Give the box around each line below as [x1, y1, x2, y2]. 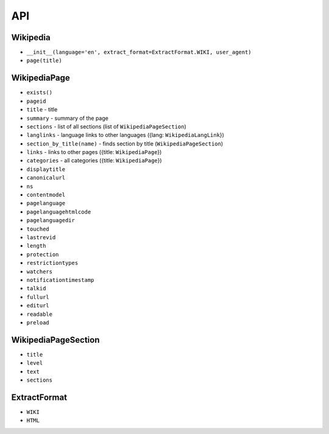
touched [26, 225, 50, 233]
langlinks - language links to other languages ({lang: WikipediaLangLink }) [26, 131, 225, 139]
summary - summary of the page [26, 114, 109, 122]
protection [26, 251, 59, 258]
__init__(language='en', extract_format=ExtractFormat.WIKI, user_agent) [26, 49, 252, 56]
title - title [26, 106, 58, 113]
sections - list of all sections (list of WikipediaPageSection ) [26, 122, 187, 130]
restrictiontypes [26, 259, 79, 267]
